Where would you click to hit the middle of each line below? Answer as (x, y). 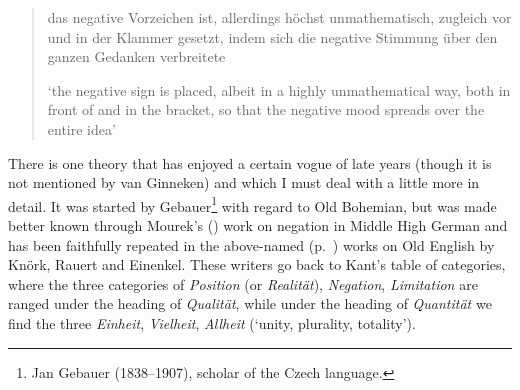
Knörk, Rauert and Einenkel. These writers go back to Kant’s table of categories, (257, 264)
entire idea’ (81, 128)
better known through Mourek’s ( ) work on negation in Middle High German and (258, 225)
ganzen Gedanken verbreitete (136, 56)
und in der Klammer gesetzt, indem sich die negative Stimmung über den (272, 36)
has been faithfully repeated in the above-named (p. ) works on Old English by (251, 244)
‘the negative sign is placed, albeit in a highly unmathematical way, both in (279, 89)
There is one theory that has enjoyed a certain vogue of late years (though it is (250, 162)
